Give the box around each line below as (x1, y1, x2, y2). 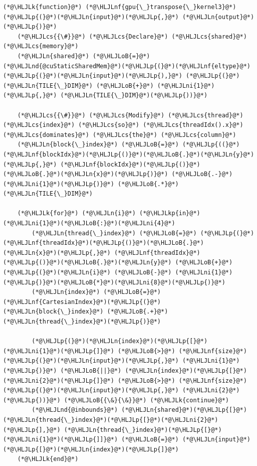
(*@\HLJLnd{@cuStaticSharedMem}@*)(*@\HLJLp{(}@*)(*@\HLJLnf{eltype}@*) (3, 62, 250, 70)
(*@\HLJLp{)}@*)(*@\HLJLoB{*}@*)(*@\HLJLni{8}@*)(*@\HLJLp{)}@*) (3, 278, 225, 286)
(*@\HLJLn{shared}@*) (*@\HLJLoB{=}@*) (17, 52, 150, 60)
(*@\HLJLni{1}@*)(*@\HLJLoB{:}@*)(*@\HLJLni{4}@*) (3, 220, 175, 227)
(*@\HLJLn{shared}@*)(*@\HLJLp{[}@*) (121, 406, 247, 414)
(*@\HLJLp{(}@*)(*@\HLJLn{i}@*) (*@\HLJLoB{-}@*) (3, 269, 172, 276)
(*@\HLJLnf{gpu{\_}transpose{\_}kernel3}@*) (85, 4, 236, 11)
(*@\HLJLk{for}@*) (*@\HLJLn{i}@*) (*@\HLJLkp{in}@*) (17, 210, 200, 217)
